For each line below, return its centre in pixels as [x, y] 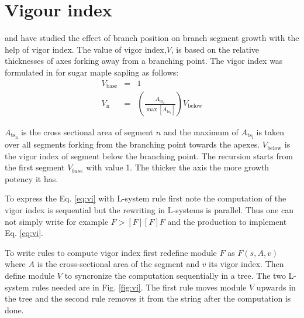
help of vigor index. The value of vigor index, [86, 49]
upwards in [276, 287]
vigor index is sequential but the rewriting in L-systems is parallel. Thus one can [149, 210]
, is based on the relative [215, 49]
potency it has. [32, 178]
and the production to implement [227, 221]
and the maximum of [201, 132]
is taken [270, 132]
